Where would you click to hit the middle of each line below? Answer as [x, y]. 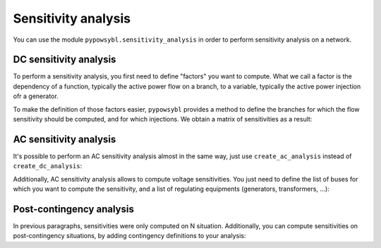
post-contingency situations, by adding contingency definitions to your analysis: [129, 236]
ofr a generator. [36, 96]
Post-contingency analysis [73, 209]
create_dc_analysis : [48, 166]
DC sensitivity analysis [65, 60]
